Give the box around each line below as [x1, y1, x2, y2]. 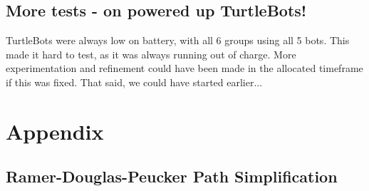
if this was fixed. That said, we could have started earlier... [6, 74, 263, 89]
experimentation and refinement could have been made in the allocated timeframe [6, 61, 363, 76]
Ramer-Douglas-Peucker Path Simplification [6, 165, 338, 187]
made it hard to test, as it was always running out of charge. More [6, 46, 296, 61]
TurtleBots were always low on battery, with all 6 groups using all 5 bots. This [6, 33, 350, 48]
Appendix [6, 116, 104, 145]
